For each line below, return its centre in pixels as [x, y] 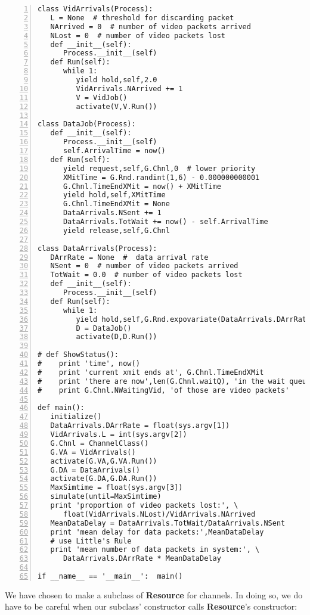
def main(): [61, 408]
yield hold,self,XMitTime [114, 195]
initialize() [76, 417]
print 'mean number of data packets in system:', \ [155, 550]
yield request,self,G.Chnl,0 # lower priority [159, 168]
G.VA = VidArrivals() [93, 452]
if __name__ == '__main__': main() [110, 576]
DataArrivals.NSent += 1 [112, 213]
